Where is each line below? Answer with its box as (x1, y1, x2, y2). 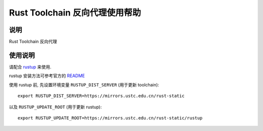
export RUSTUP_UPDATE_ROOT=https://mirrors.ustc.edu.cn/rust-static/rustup (18, 115, 203, 121)
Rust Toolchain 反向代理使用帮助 (9, 7, 141, 18)
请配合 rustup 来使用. (9, 64, 52, 70)
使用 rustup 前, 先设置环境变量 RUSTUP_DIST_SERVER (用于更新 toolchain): (9, 82, 159, 87)
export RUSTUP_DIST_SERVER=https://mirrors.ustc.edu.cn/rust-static (18, 93, 185, 99)
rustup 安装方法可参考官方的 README (9, 73, 85, 79)
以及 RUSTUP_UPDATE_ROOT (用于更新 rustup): (9, 104, 102, 110)
